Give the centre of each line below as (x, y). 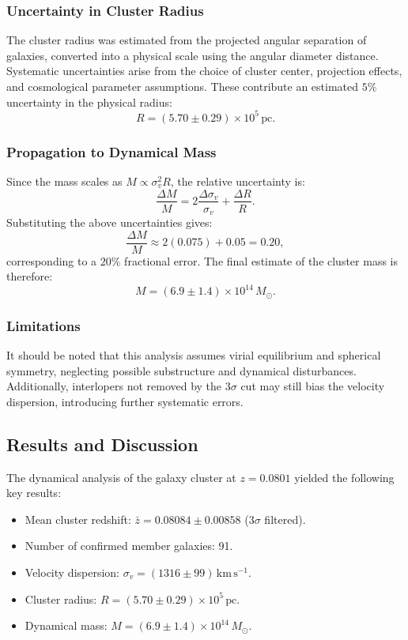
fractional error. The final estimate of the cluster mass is (261, 260)
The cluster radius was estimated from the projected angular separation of (187, 40)
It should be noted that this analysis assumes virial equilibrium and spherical (194, 355)
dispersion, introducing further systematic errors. (125, 401)
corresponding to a (52, 260)
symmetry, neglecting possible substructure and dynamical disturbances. (181, 370)
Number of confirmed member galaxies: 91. (129, 546)
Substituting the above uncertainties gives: (110, 222)
